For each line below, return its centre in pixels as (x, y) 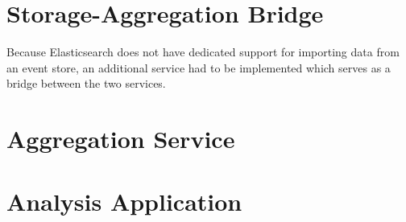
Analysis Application (124, 201)
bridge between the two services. (86, 83)
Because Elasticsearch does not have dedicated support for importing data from (203, 52)
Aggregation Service (121, 139)
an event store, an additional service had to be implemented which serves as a (199, 67)
